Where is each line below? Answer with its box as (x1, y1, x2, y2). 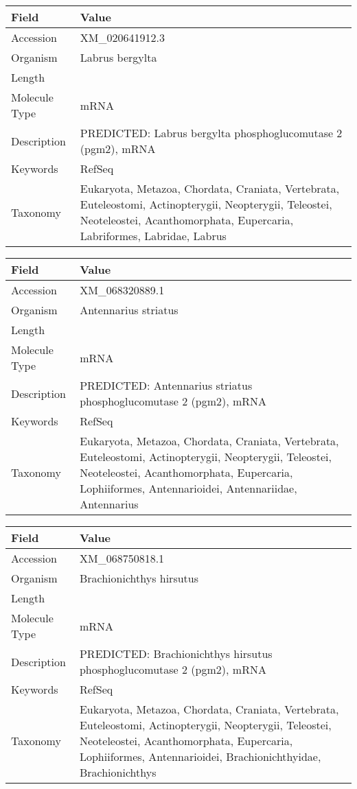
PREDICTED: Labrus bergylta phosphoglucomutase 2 (80, 125, 343, 141)
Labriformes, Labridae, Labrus (80, 228, 227, 244)
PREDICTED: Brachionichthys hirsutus (79, 646, 273, 661)
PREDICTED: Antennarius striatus (80, 377, 253, 393)
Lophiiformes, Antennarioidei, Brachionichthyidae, (79, 749, 321, 764)
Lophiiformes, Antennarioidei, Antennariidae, (80, 480, 297, 496)
